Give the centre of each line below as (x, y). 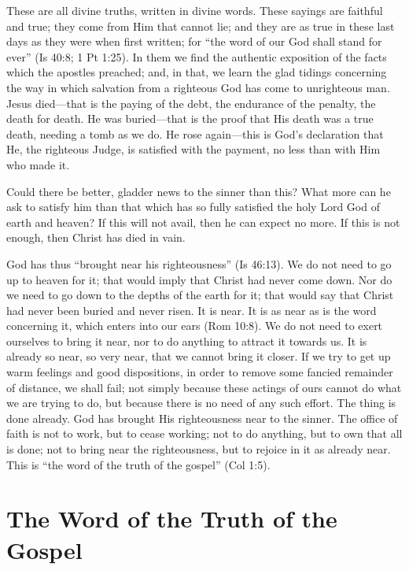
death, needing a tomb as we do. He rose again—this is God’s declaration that (195, 133)
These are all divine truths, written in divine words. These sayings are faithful (195, 10)
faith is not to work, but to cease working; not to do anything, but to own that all (204, 433)
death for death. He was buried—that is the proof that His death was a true (190, 118)
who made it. (38, 164)
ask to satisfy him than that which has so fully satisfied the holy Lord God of (193, 207)
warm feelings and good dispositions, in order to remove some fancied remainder (200, 372)
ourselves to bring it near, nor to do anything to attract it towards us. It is (187, 341)
